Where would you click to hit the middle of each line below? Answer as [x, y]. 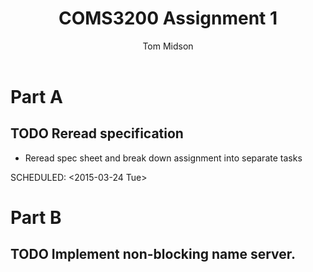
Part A [36, 96]
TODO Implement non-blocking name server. [153, 254]
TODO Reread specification [97, 133]
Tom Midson [168, 46]
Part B [36, 217]
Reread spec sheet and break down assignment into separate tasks [163, 158]
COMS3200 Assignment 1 [168, 18]
